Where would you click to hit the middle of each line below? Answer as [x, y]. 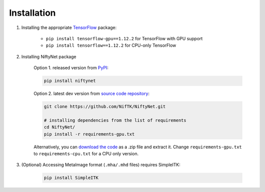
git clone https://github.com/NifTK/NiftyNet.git [105, 107]
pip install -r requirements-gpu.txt [89, 134]
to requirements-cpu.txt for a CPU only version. [86, 154]
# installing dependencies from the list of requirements [115, 120]
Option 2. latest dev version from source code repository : [92, 94]
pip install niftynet [70, 81]
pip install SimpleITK [71, 178]
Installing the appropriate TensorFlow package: [69, 27]
